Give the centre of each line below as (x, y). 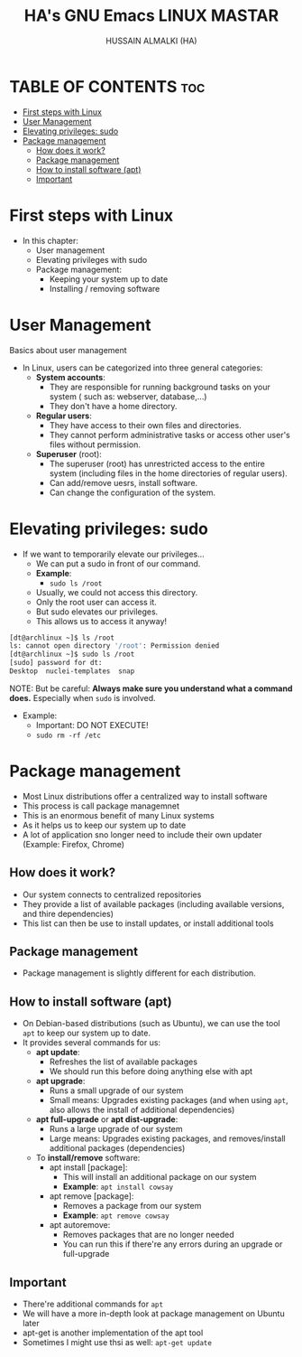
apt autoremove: (80, 1225)
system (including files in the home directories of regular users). (169, 473)
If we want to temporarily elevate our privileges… (113, 554)
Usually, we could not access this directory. (117, 592)
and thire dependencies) (68, 913)
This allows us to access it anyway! (101, 621)
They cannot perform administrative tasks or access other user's (170, 435)
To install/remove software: (88, 1158)
